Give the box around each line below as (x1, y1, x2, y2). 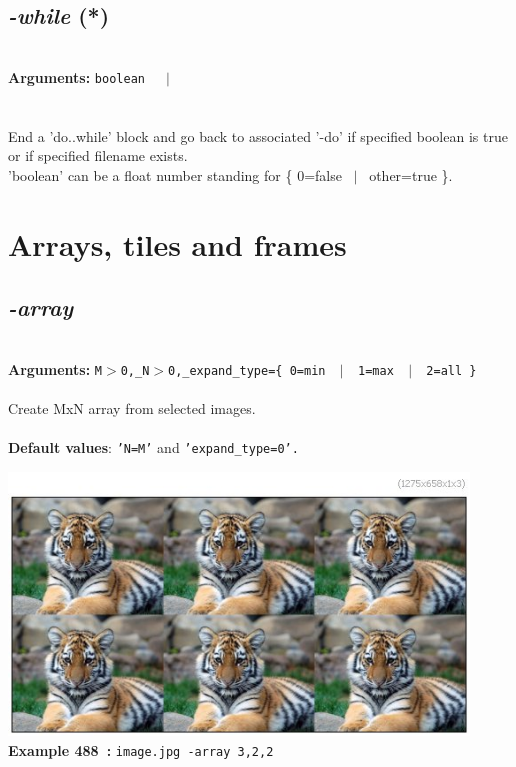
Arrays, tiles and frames (8, 223, 347, 264)
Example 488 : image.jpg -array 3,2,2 (8, 739, 274, 760)
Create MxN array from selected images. (8, 397, 256, 418)
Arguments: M (8, 358, 103, 379)
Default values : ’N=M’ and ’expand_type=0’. (8, 437, 299, 458)
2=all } (426, 363, 477, 378)
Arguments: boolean (8, 66, 145, 87)
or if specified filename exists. (8, 145, 188, 166)
